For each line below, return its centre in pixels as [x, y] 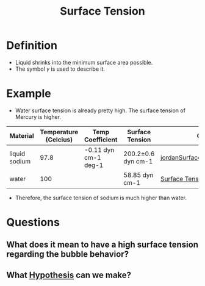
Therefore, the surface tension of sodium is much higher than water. [101, 198]
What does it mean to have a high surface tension [102, 245]
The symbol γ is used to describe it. [60, 69]
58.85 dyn [138, 175]
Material [22, 135]
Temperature [59, 132]
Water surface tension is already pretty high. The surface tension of [100, 110]
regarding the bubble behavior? [68, 254]
